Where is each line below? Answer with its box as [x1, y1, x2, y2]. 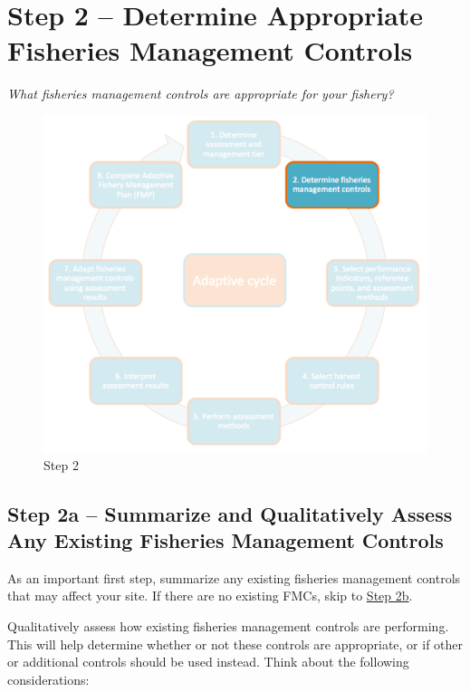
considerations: [7, 669, 90, 688]
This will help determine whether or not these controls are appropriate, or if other [7, 634, 464, 653]
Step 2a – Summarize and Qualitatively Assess [7, 499, 453, 527]
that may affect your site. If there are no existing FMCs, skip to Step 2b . [7, 586, 413, 605]
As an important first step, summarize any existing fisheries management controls [7, 568, 461, 587]
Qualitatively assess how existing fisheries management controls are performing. [7, 617, 449, 636]
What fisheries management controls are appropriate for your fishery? [7, 84, 394, 103]
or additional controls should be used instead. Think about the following [7, 652, 409, 671]
